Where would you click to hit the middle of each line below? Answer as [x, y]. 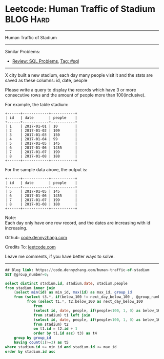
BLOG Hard [28, 19]
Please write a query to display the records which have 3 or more [71, 90]
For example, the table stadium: [37, 104]
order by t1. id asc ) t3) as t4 [65, 334]
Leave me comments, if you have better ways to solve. [60, 256]
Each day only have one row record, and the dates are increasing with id [78, 223]
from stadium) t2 [51, 324]
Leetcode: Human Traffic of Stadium [80, 9]
